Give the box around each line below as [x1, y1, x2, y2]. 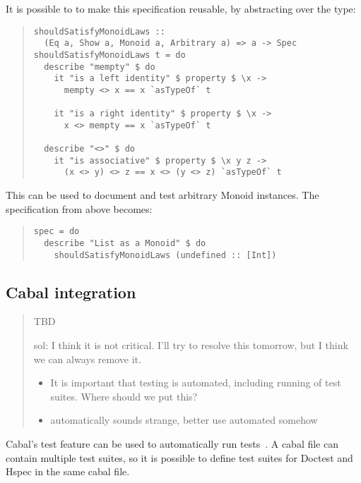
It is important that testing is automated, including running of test [50, 375, 341, 390]
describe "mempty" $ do [44, 61, 155, 72]
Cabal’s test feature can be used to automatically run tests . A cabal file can [6, 436, 338, 451]
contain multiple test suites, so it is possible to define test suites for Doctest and [6, 450, 353, 465]
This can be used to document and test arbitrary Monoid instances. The [6, 188, 319, 202]
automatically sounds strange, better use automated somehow [50, 412, 318, 427]
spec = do [33, 226, 80, 237]
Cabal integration [6, 281, 136, 302]
